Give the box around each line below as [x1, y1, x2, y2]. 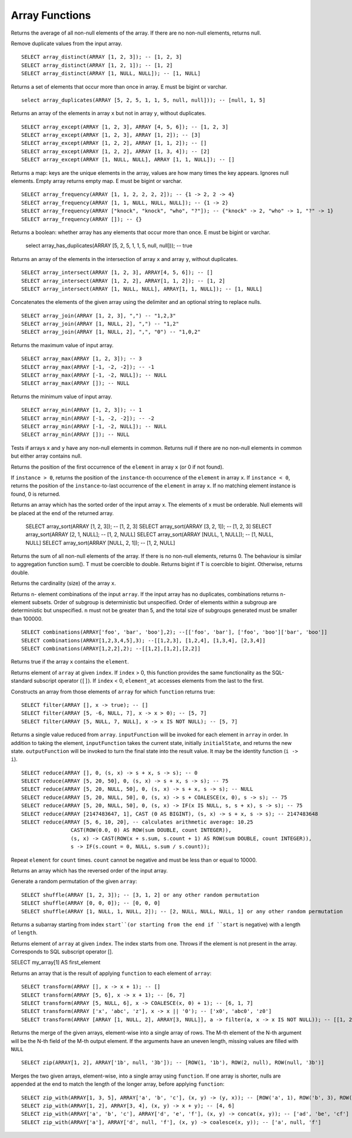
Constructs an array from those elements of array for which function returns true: [11, 688, 215, 695]
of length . [11, 929, 38, 936]
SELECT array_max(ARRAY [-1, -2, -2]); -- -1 [21, 364, 155, 370]
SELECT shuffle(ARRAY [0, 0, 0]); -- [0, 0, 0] [21, 900, 161, 906]
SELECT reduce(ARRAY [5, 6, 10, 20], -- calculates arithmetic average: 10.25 [21, 819, 253, 825]
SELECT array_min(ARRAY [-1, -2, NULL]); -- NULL [21, 423, 167, 429]
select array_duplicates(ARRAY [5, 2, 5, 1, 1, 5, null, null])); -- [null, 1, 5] [21, 97, 266, 103]
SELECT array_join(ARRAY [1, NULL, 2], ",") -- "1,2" [21, 320, 179, 327]
